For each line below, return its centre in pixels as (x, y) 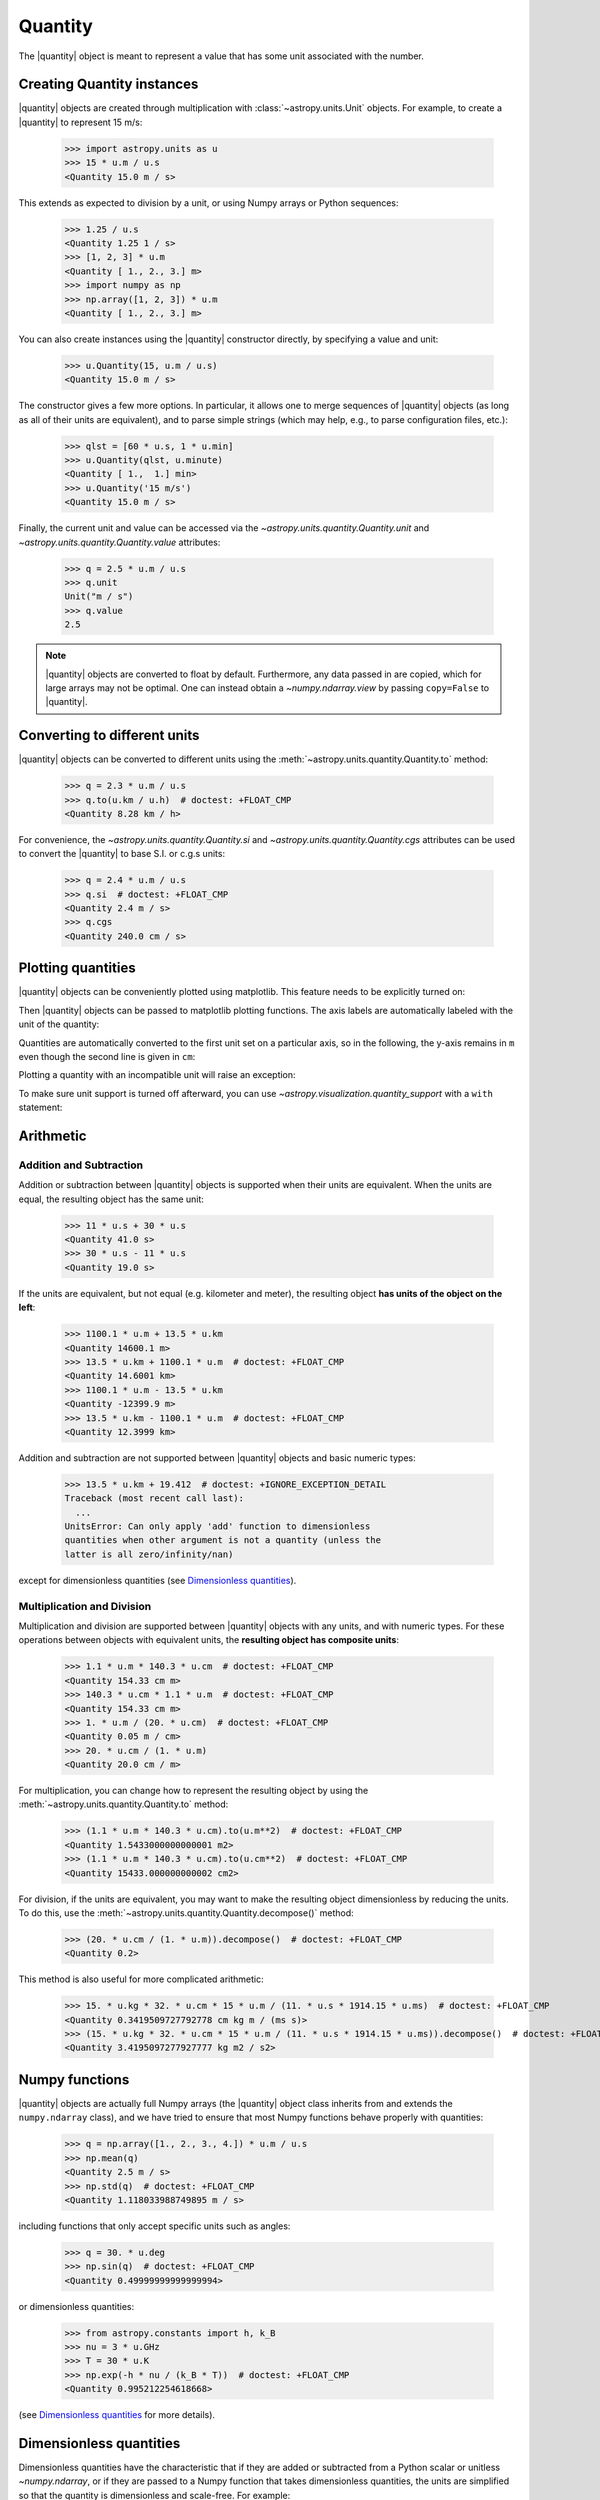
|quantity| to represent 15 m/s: (80, 122)
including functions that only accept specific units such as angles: (154, 2226)
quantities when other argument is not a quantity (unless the (223, 1540)
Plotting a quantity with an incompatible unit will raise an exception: (157, 1075)
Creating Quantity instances (108, 84)
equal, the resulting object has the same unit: (111, 1199)
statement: (40, 1107)
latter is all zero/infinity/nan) (149, 1554)
